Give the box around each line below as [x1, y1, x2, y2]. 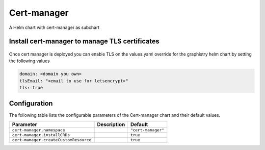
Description [97, 121, 125, 127]
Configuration [9, 99, 53, 107]
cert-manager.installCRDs [12, 132, 70, 137]
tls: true [19, 85, 43, 91]
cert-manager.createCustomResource [12, 137, 92, 142]
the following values [9, 58, 50, 64]
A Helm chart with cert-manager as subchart [9, 25, 100, 30]
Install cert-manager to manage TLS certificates [9, 37, 159, 46]
